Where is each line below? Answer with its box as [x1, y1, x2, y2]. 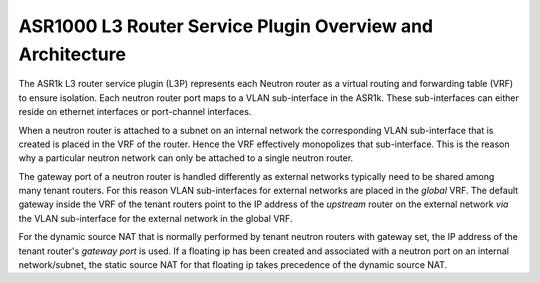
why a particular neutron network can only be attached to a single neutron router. [18, 152, 354, 164]
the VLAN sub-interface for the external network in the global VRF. [18, 212, 293, 224]
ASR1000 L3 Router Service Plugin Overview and [18, 15, 434, 37]
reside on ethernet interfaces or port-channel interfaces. [18, 106, 252, 118]
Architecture [18, 43, 127, 65]
